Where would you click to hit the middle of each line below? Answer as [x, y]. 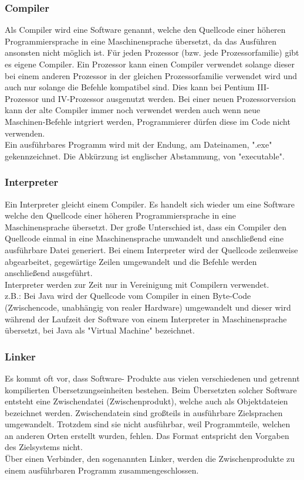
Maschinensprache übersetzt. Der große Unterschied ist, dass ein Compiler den [146, 227]
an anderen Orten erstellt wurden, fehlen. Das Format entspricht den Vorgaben [147, 435]
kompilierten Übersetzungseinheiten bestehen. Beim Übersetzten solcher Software [151, 389]
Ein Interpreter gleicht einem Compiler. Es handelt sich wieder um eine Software [150, 204]
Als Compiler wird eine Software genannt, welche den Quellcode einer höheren [145, 30]
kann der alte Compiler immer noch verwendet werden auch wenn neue [133, 110]
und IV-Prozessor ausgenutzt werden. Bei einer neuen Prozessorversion [168, 98]
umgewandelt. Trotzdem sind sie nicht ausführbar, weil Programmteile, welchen [148, 424]
